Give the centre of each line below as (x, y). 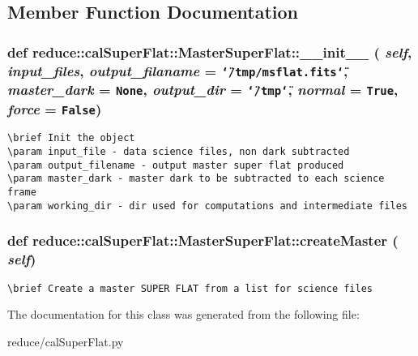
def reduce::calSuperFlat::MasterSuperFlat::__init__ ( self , (210, 51)
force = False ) (55, 108)
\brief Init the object (71, 138)
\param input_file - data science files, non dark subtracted (179, 152)
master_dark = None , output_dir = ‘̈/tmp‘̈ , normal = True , (203, 90)
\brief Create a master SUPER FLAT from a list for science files (190, 288)
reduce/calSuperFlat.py (66, 341)
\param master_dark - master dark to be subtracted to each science (196, 179)
